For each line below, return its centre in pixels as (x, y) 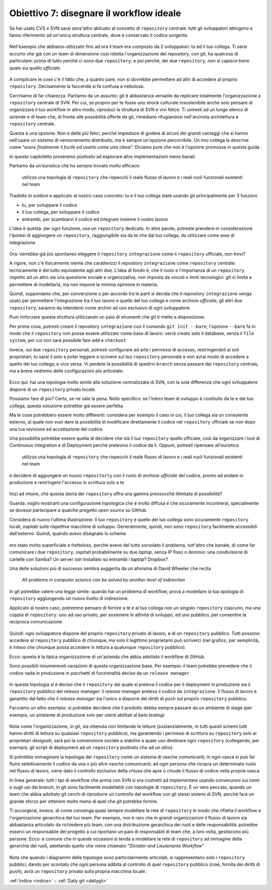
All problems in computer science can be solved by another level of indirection (104, 580)
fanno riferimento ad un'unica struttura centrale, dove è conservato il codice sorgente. (99, 35)
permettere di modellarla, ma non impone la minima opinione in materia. (84, 284)
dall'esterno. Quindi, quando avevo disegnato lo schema (67, 533)
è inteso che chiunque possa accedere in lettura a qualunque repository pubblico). (98, 647)
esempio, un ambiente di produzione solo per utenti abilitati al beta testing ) (87, 715)
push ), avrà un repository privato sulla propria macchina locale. (78, 871)
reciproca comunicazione (36, 622)
